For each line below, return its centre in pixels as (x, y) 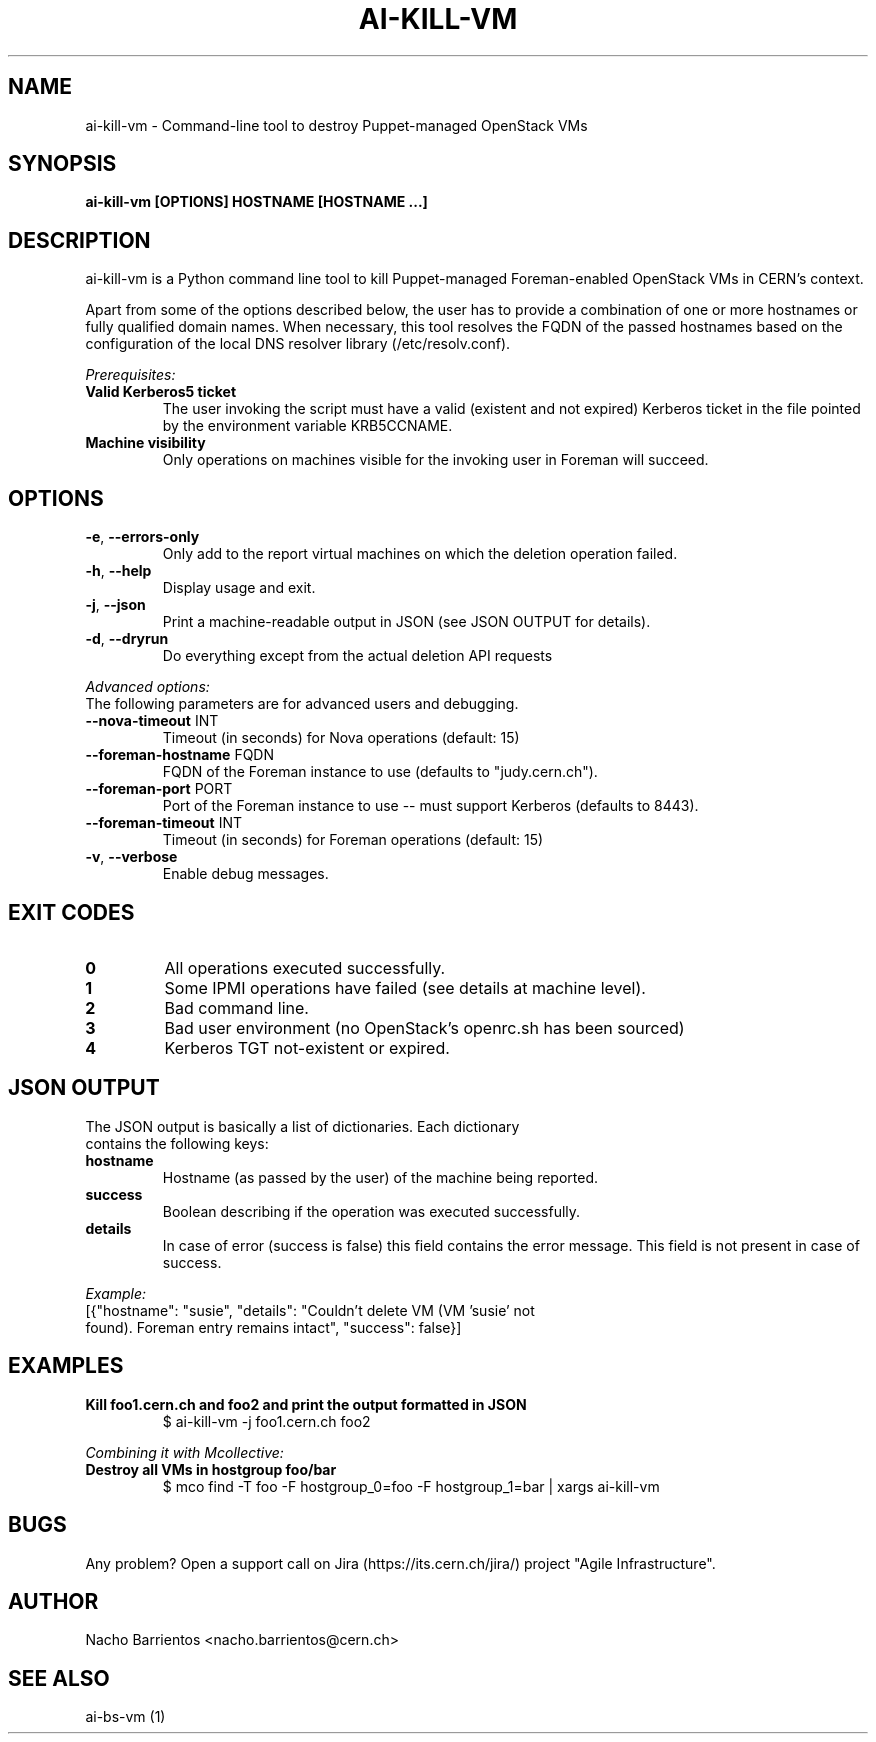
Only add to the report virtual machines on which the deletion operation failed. (420, 554)
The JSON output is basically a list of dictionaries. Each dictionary (302, 1126)
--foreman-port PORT (159, 789)
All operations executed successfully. (305, 967)
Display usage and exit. (239, 588)
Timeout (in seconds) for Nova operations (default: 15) (341, 738)
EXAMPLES (66, 1366)
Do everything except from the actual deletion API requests (357, 656)
